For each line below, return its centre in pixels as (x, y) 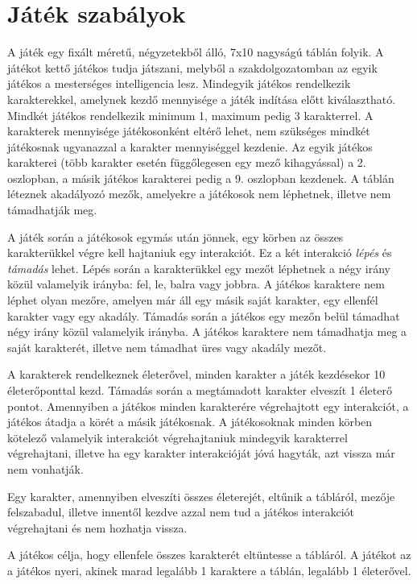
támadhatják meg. (52, 210)
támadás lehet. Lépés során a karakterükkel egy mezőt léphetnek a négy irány (199, 268)
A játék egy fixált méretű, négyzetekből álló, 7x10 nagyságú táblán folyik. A (196, 52)
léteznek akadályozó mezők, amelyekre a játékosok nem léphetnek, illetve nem (199, 194)
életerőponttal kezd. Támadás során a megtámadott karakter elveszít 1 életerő (200, 390)
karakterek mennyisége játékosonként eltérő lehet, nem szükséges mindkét (189, 131)
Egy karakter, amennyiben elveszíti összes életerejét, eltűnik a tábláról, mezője (201, 496)
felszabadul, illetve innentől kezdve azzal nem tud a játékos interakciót (181, 512)
